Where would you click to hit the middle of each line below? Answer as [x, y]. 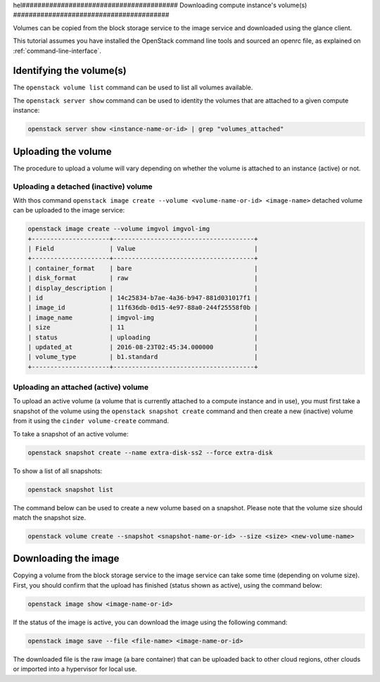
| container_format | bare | [143, 268]
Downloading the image [66, 558]
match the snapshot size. [49, 517]
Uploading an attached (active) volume [81, 387]
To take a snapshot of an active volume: [71, 434]
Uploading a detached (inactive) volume [83, 187]
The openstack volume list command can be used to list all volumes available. [133, 87]
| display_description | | [143, 288]
